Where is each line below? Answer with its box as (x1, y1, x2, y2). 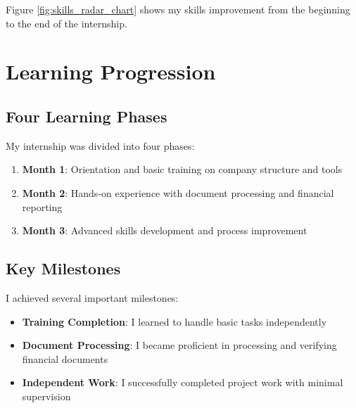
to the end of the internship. (6, 15, 127, 30)
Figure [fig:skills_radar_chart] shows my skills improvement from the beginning (6, 2, 350, 16)
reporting (22, 199, 63, 214)
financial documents (22, 351, 108, 366)
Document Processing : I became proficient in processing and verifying (22, 338, 337, 352)
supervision (22, 388, 71, 403)
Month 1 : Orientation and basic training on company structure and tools (22, 162, 343, 177)
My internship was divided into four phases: (6, 138, 195, 153)
